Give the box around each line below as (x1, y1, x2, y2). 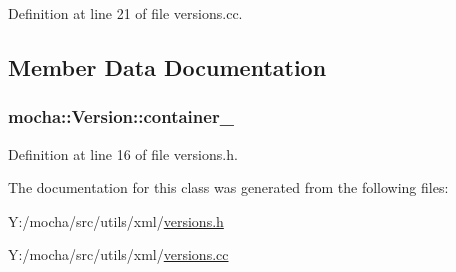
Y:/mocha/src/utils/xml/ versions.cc (8, 244, 229, 265)
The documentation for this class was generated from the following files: (8, 177, 449, 198)
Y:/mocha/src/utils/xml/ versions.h (8, 210, 224, 231)
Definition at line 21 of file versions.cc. (8, 3, 243, 23)
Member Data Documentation (8, 51, 327, 82)
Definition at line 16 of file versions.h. (8, 143, 238, 164)
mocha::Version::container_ (8, 104, 234, 129)
